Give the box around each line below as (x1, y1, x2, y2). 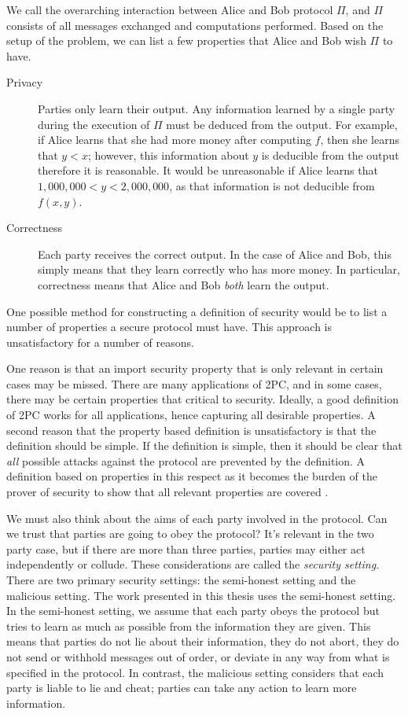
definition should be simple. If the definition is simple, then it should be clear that (6, 437, 402, 454)
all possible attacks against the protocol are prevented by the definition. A (6, 452, 366, 469)
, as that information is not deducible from (169, 177, 375, 193)
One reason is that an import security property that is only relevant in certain (6, 360, 384, 377)
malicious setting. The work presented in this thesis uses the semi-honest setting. (6, 587, 396, 603)
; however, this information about (87, 146, 249, 163)
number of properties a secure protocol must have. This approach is (6, 318, 332, 335)
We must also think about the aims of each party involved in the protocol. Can (6, 510, 388, 526)
